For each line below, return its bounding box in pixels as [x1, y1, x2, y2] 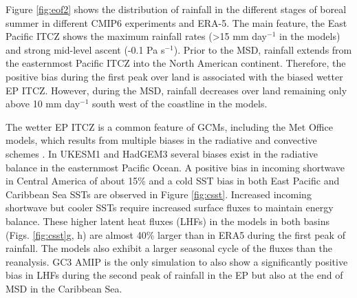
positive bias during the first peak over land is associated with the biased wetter [6, 69, 343, 83]
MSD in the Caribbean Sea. [6, 281, 122, 295]
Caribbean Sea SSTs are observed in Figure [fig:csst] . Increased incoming [6, 187, 312, 201]
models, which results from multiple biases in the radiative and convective [6, 133, 317, 147]
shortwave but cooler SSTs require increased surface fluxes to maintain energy [6, 200, 334, 215]
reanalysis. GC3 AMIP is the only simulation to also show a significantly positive [6, 254, 348, 268]
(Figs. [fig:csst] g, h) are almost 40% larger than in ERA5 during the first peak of [6, 227, 345, 242]
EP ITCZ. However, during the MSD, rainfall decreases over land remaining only [6, 83, 347, 97]
